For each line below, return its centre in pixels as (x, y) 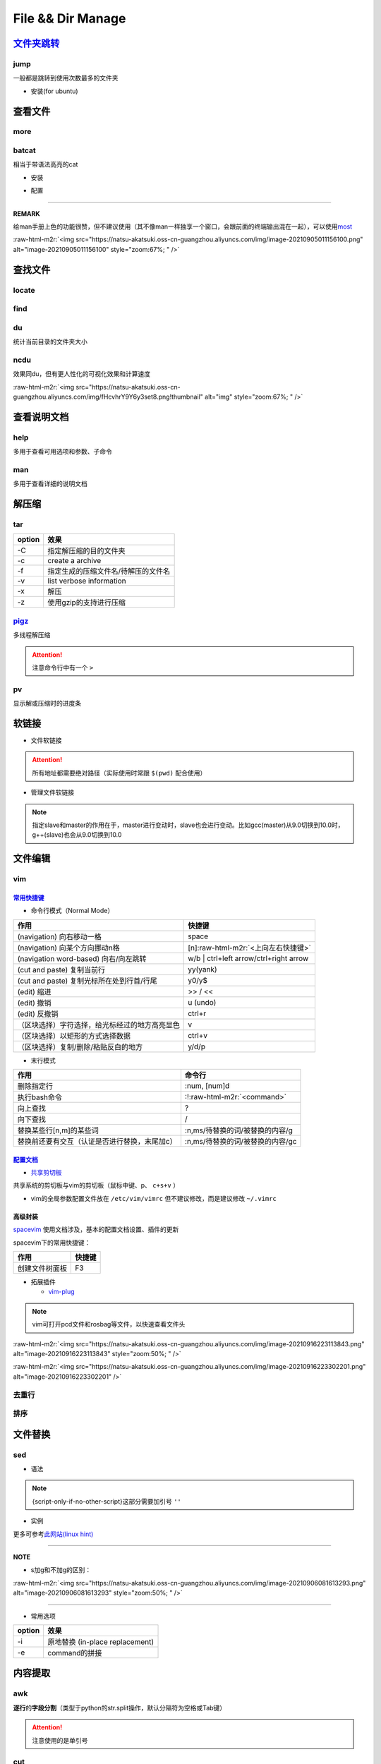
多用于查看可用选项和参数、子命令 (62, 452)
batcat (25, 150)
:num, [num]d (207, 1086)
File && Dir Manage (69, 18)
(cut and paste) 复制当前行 (61, 969)
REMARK (26, 213)
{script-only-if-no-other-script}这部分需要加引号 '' (107, 1501)
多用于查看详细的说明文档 (50, 484)
